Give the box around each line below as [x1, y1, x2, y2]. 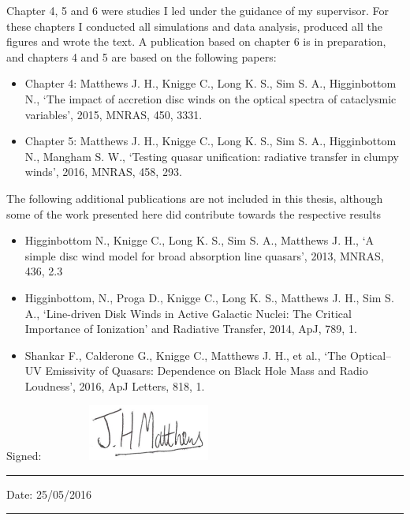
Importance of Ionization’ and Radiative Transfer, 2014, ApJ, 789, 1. [24, 320, 357, 337]
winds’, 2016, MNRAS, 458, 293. [24, 163, 182, 180]
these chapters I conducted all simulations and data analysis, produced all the [6, 17, 382, 34]
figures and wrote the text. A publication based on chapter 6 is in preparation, [6, 33, 386, 50]
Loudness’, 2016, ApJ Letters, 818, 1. [24, 377, 205, 394]
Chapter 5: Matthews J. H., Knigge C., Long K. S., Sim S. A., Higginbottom [24, 133, 397, 149]
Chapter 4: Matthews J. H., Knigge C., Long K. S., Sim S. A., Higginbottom [24, 75, 397, 92]
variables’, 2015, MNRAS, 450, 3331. [24, 106, 203, 122]
